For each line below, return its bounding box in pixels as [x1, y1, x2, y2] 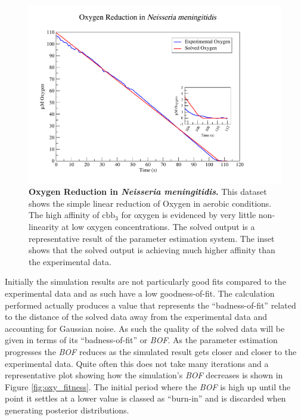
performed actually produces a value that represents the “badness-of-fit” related [5, 298, 296, 311]
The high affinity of [29, 209, 100, 221]
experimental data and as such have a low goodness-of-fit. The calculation [5, 287, 275, 299]
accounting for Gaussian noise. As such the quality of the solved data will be [5, 322, 285, 334]
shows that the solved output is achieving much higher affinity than [29, 244, 275, 256]
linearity [29, 220, 59, 233]
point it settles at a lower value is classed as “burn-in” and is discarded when [5, 392, 286, 405]
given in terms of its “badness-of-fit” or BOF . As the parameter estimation [5, 334, 278, 346]
